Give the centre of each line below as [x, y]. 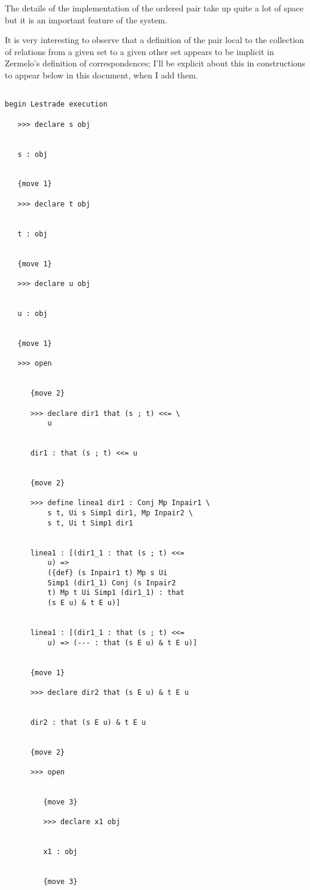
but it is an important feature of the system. [86, 19]
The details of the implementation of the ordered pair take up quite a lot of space [154, 8]
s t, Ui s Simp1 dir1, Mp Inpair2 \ [120, 513]
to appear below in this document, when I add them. [102, 75]
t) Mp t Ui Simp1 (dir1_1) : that [116, 593]
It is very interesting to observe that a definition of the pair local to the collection [154, 40]
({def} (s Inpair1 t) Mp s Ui [108, 573]
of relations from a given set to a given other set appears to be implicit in [139, 51]
